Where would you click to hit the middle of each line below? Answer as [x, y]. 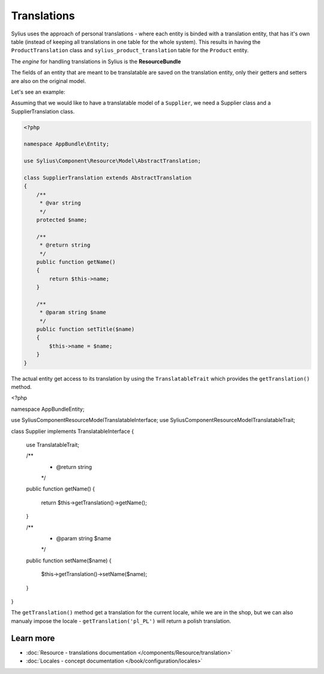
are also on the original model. [49, 81]
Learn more [33, 638]
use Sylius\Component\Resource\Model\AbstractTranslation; [112, 161]
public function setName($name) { [69, 560]
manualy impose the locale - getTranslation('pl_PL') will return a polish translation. [121, 621]
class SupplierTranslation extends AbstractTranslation [108, 178]
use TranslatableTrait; [53, 444]
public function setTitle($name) [85, 329]
